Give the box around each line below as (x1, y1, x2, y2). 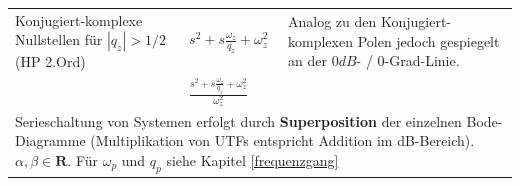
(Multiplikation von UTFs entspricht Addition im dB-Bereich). (90, 130, 475, 151)
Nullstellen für (15, 29, 103, 50)
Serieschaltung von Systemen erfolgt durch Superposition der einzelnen (15, 110, 462, 131)
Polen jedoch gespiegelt (357, 30, 500, 51)
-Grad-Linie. (384, 50, 460, 71)
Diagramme (15, 130, 86, 151)
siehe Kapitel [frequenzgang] (166, 149, 339, 170)
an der (288, 50, 327, 71)
